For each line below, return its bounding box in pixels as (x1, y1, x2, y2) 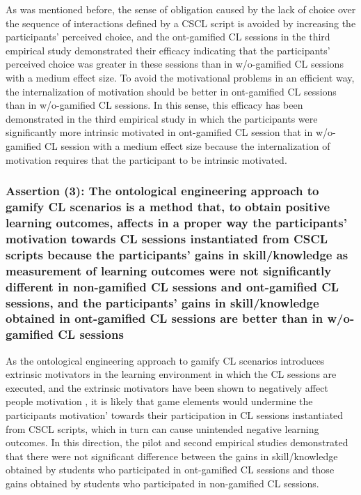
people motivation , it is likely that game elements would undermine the (6, 394, 313, 409)
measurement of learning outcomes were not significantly (6, 261, 332, 279)
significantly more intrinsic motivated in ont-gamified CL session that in (6, 125, 313, 139)
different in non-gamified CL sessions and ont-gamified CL (6, 277, 339, 295)
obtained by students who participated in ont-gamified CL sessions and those (6, 462, 335, 477)
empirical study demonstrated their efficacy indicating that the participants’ (6, 43, 330, 57)
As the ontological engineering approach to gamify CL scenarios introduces (6, 353, 325, 367)
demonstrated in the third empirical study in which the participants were (6, 111, 318, 125)
